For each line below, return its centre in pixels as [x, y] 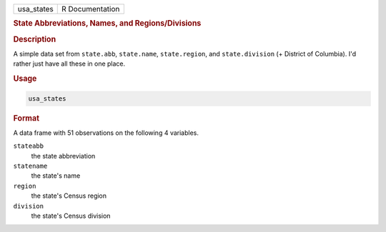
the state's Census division [71, 216]
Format [26, 118]
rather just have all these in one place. [69, 64]
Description [35, 39]
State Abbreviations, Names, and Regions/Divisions [107, 24]
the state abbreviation [63, 156]
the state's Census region [69, 196]
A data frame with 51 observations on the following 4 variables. [106, 133]
